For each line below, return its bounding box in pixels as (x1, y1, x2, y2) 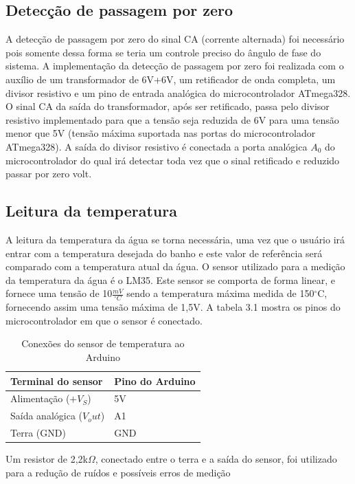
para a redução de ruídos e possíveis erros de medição (5, 465, 231, 479)
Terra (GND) (10, 426, 66, 440)
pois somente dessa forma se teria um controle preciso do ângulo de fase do (5, 45, 321, 59)
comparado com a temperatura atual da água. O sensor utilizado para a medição (5, 259, 345, 274)
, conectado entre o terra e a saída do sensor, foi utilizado (95, 452, 337, 466)
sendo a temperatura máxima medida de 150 (126, 286, 314, 300)
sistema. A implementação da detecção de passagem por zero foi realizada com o (5, 58, 344, 73)
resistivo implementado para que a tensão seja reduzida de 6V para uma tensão (5, 112, 339, 126)
